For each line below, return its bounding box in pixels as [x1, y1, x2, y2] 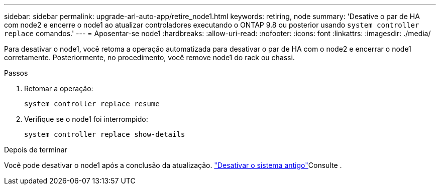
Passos [4, 69, 28, 77]
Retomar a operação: [24, 84, 93, 93]
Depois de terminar [4, 145, 67, 154]
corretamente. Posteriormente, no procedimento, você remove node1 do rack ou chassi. [4, 53, 295, 62]
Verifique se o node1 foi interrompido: [24, 115, 148, 123]
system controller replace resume [24, 100, 160, 108]
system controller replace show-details [24, 130, 185, 138]
